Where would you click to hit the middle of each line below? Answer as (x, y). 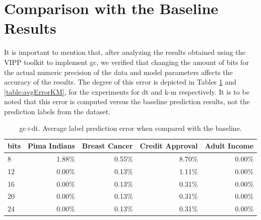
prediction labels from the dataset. (57, 111)
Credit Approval (169, 146)
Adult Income (229, 146)
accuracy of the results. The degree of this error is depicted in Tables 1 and (120, 82)
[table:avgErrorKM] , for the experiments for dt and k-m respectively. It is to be (127, 91)
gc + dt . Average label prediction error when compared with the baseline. (130, 128)
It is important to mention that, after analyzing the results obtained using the (125, 52)
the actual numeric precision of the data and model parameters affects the (118, 72)
